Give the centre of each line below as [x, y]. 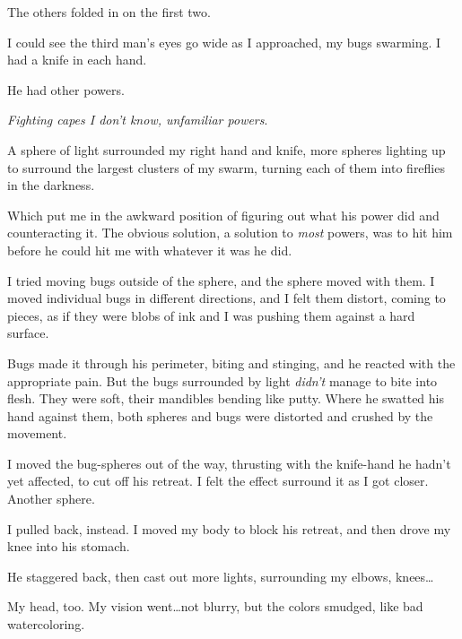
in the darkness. [51, 185]
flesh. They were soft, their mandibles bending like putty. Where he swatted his [226, 398]
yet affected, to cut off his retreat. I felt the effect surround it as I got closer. [218, 481]
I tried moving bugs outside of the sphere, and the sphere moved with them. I [221, 280]
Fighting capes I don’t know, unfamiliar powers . [138, 120]
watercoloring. [46, 624]
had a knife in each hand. [77, 60]
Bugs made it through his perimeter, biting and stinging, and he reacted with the [231, 363]
